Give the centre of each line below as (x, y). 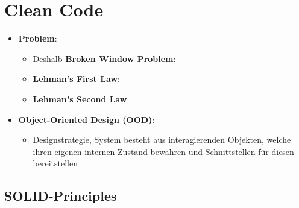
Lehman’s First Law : (76, 79)
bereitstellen (55, 163)
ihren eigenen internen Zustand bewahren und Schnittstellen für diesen (163, 151)
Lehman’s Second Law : (81, 99)
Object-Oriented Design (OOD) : (87, 119)
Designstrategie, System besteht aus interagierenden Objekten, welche (162, 140)
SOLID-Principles (61, 196)
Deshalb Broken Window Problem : (104, 58)
